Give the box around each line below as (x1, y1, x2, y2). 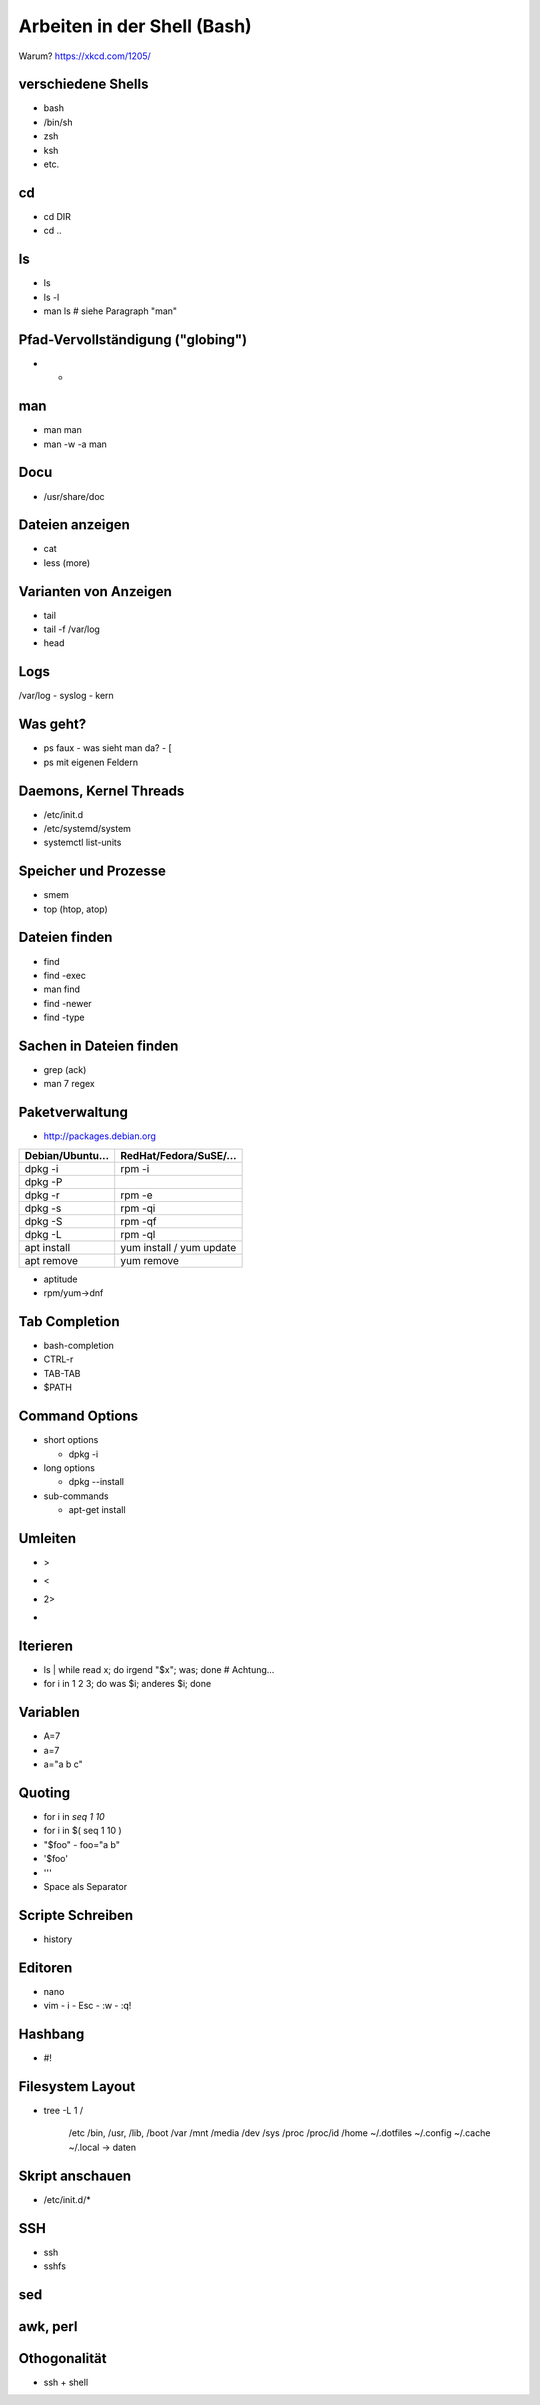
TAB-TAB (43, 1367, 81, 1379)
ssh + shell (43, 2376, 89, 2388)
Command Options (18, 1408, 139, 1425)
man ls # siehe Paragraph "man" (43, 305, 178, 317)
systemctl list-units (43, 836, 122, 849)
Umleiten (18, 1530, 77, 1547)
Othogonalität (18, 2350, 107, 2367)
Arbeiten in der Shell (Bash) (18, 15, 252, 37)
